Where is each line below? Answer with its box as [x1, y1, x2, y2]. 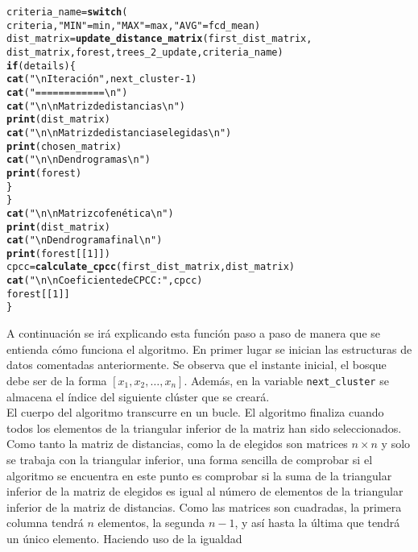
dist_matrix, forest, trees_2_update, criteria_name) [6, 46, 283, 58]
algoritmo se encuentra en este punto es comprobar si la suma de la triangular [6, 467, 392, 484]
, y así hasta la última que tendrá [234, 514, 400, 531]
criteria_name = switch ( [6, 6, 128, 18]
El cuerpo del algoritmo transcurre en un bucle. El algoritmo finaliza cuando [6, 404, 384, 421]
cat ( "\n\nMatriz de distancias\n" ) [6, 100, 185, 112]
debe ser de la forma [6, 371, 107, 388]
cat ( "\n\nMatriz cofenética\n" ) [6, 207, 174, 219]
